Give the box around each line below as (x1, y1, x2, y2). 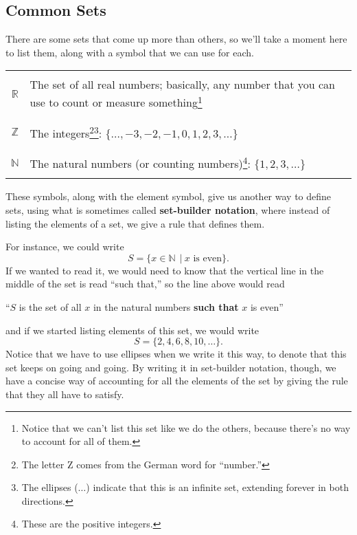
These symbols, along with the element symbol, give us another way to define (5, 189, 332, 204)
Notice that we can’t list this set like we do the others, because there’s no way (21, 420, 351, 435)
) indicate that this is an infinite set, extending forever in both (86, 480, 349, 494)
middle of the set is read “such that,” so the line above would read (5, 276, 285, 291)
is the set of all (19, 299, 82, 314)
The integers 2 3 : (30, 122, 102, 142)
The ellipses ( (21, 480, 78, 494)
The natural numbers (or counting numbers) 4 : (30, 153, 251, 172)
